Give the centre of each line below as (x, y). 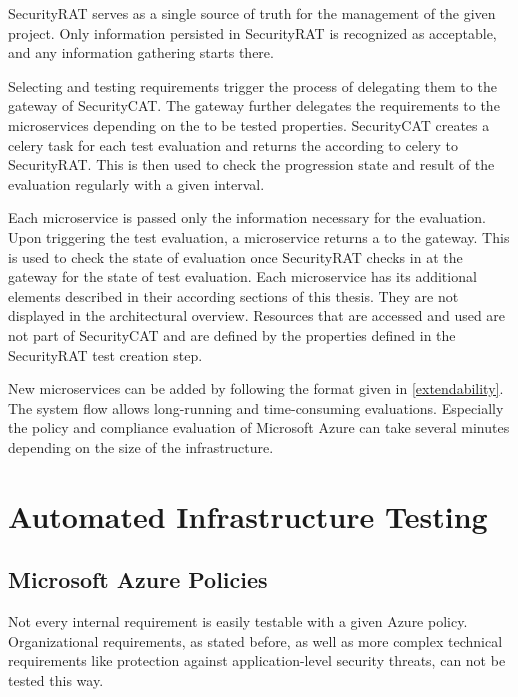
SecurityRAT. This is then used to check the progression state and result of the (251, 164)
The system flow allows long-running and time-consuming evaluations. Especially (256, 407)
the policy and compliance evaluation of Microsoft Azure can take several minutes (259, 427)
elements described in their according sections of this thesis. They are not (233, 295)
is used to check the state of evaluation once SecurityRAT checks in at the (235, 256)
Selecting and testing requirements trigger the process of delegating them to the (252, 85)
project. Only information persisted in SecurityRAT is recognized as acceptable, (252, 32)
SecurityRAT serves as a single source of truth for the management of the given (252, 13)
